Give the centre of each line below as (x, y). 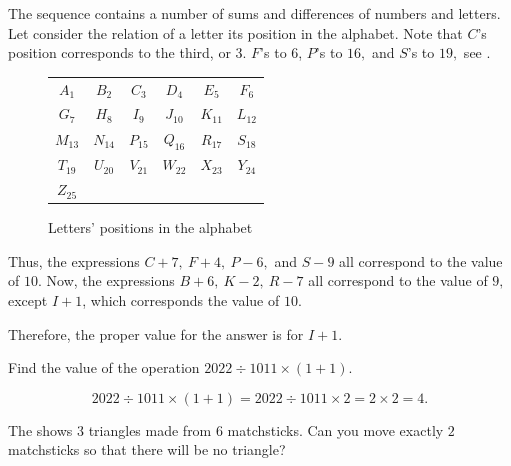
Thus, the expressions (74, 260)
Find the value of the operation (104, 367)
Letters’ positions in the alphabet (150, 227)
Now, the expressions (110, 280)
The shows (40, 429)
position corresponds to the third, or (119, 52)
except (28, 299)
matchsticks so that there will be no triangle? (147, 449)
